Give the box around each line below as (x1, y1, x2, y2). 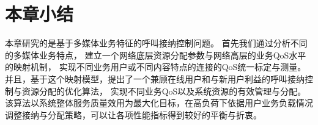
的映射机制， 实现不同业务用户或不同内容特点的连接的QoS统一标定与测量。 (5, 60, 306, 73)
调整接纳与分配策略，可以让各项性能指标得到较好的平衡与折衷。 (5, 108, 262, 121)
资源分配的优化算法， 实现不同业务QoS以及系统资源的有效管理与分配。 (21, 84, 306, 97)
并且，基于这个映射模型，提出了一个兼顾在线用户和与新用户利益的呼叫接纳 (5, 72, 305, 85)
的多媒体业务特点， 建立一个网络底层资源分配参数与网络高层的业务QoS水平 (5, 48, 306, 61)
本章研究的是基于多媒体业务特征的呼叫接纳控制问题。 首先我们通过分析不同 (5, 37, 308, 49)
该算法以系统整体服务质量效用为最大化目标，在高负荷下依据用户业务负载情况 (5, 96, 313, 109)
